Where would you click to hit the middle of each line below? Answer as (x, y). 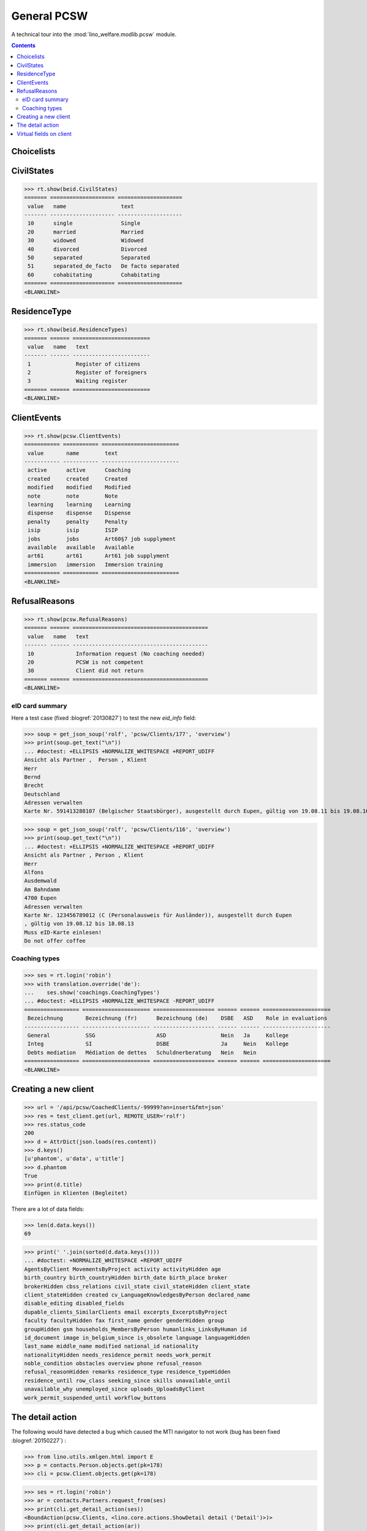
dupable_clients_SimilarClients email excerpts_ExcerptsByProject (126, 1312)
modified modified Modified (79, 487)
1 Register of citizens (84, 364)
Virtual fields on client (44, 134)
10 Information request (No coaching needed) (116, 653)
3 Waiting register (78, 381)
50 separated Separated (89, 258)
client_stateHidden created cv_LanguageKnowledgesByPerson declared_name (137, 1295)
